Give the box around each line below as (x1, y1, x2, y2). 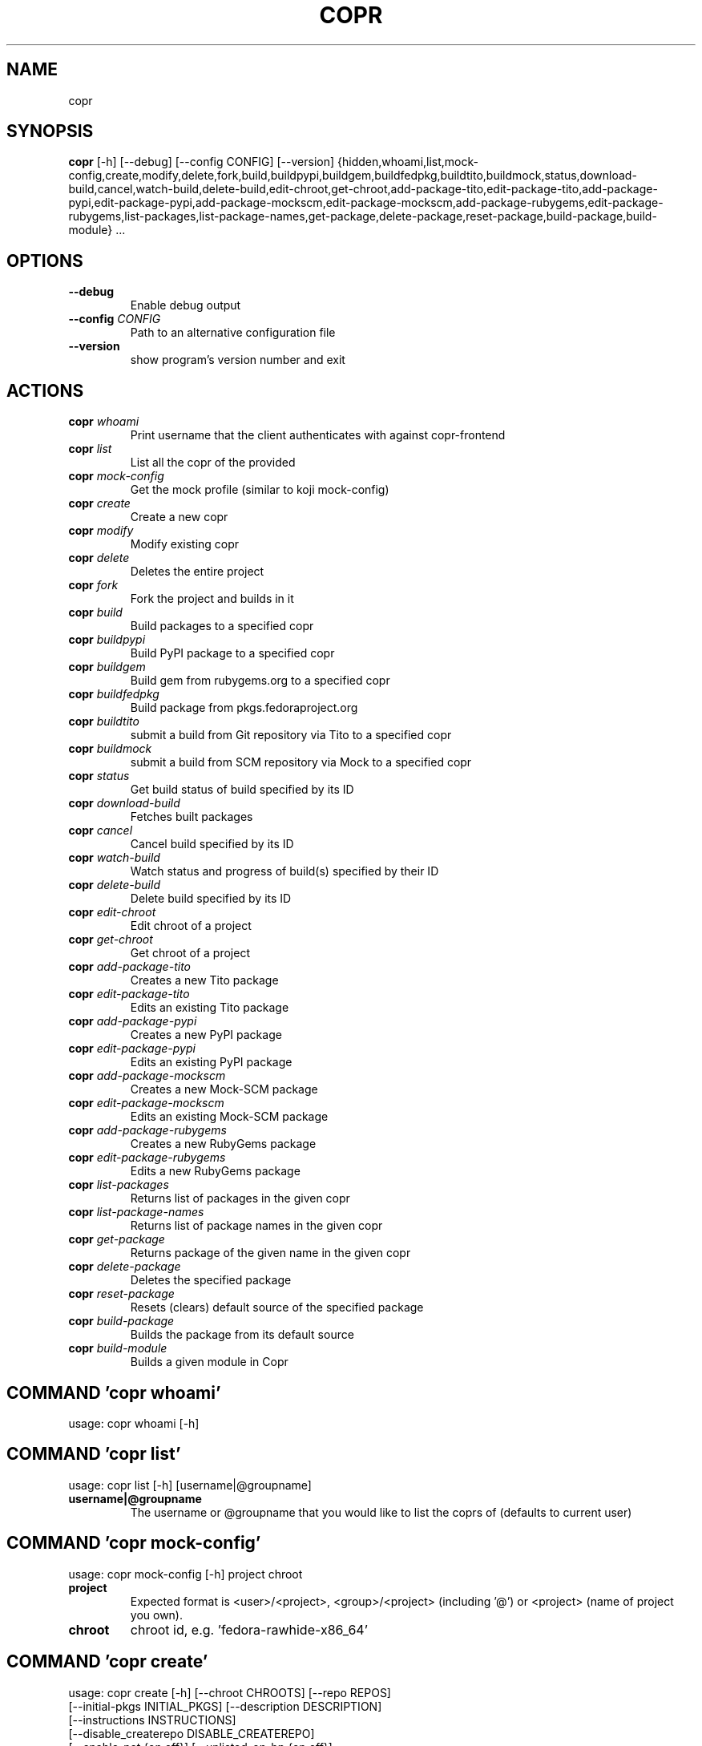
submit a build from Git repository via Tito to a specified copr (130, 728, 452, 742)
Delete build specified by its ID (130, 891, 292, 906)
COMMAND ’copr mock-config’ (6, 1533, 261, 1554)
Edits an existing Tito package (130, 1000, 289, 1015)
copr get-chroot (68, 932, 153, 947)
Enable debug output (130, 298, 241, 313)
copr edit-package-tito (68, 987, 190, 1001)
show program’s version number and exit (130, 353, 345, 367)
